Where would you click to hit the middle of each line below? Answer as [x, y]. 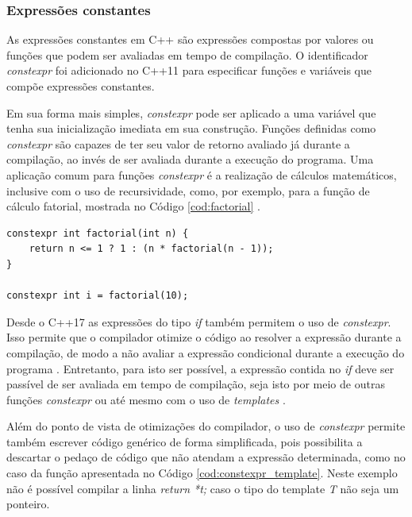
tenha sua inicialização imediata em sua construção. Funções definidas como [191, 128]
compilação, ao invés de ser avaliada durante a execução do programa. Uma [190, 159]
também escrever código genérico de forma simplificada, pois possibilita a [185, 441]
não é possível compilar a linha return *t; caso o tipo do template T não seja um [203, 488]
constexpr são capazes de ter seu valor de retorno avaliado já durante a [178, 143]
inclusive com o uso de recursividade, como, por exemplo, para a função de [188, 190]
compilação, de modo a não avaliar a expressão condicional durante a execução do [206, 352]
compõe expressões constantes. [81, 86]
